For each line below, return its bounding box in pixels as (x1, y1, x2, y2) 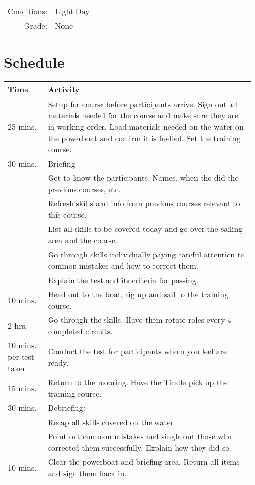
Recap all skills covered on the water (48, 416, 174, 428)
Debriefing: (48, 402, 86, 414)
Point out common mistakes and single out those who (48, 430, 232, 442)
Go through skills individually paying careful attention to (48, 249, 245, 260)
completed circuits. (48, 325, 113, 337)
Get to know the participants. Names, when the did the (48, 172, 239, 184)
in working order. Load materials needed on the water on (48, 121, 244, 133)
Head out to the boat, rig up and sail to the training (48, 288, 229, 300)
